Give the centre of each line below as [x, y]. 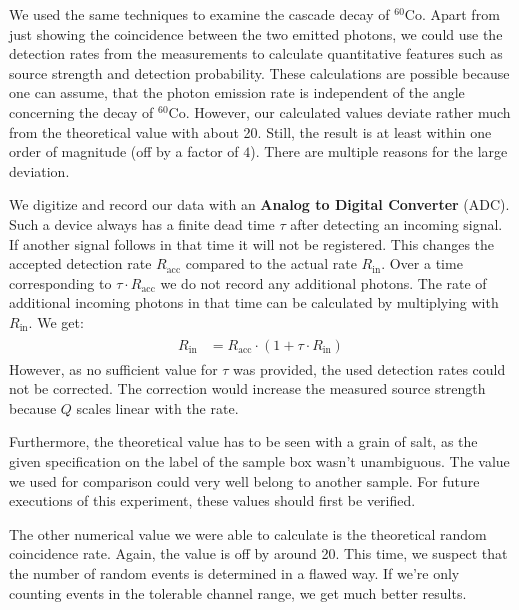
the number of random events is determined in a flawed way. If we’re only [234, 572]
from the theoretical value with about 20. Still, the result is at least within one [250, 131]
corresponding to [60, 282]
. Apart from [460, 14]
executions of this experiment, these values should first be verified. [212, 500]
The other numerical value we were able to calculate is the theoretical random [248, 533]
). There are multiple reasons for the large [379, 151]
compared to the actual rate [271, 263]
